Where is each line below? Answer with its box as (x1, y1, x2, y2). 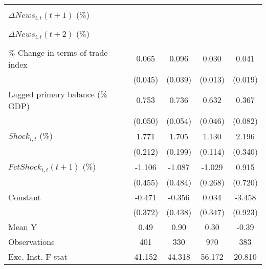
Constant (8, 191, 41, 203)
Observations (8, 235, 55, 247)
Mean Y (8, 220, 37, 233)
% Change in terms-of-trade (8, 46, 108, 58)
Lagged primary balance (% (8, 88, 107, 100)
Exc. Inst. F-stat (8, 250, 68, 262)
